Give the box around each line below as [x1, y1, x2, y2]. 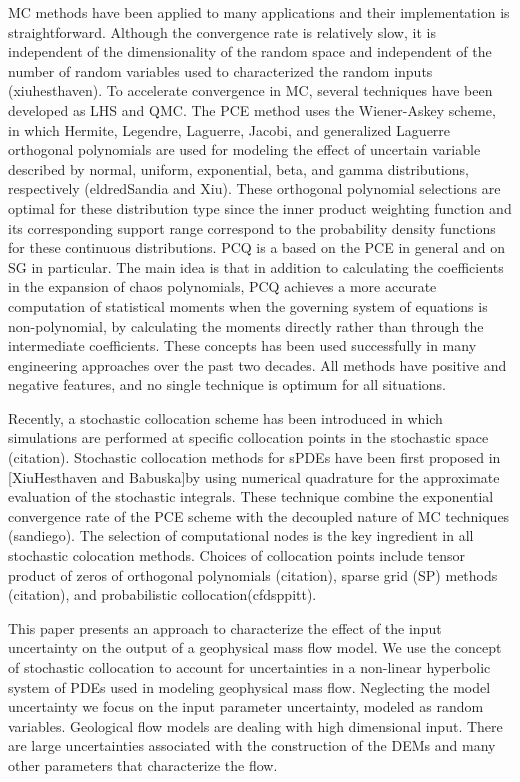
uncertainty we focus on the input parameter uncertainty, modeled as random [8, 696, 484, 717]
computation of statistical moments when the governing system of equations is [8, 295, 488, 316]
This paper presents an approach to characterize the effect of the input [8, 617, 442, 638]
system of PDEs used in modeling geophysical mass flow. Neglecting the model [8, 676, 491, 697]
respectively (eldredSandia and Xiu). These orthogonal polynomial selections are [8, 178, 501, 199]
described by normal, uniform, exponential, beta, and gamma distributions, [8, 158, 469, 179]
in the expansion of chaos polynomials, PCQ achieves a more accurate [8, 276, 437, 297]
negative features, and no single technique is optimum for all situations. [8, 374, 446, 395]
